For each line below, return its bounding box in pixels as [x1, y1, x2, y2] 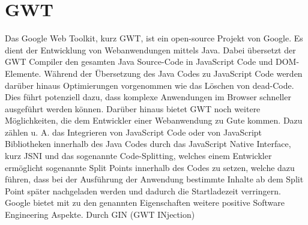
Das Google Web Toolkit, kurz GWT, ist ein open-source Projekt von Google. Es [5, 32, 303, 44]
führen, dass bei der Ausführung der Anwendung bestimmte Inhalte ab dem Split [5, 173, 304, 185]
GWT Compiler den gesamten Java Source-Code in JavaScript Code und [5, 55, 273, 68]
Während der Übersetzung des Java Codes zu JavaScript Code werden [44, 67, 303, 79]
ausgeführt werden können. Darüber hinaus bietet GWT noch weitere [5, 102, 261, 115]
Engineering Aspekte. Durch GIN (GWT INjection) [5, 208, 195, 221]
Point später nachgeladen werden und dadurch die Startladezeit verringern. [5, 184, 281, 197]
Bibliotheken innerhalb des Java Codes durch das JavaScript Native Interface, [5, 137, 291, 150]
